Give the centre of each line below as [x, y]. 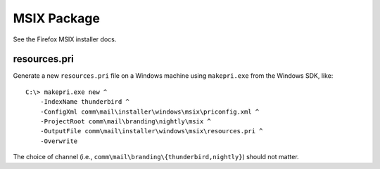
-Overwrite [59, 141]
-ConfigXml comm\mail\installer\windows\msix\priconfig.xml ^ [150, 111]
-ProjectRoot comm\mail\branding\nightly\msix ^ [125, 122]
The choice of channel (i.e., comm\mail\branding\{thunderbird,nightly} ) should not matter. [156, 157]
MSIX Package [56, 18]
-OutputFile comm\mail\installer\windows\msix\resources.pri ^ [151, 131]
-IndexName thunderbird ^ [85, 102]
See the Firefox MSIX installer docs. [65, 39]
